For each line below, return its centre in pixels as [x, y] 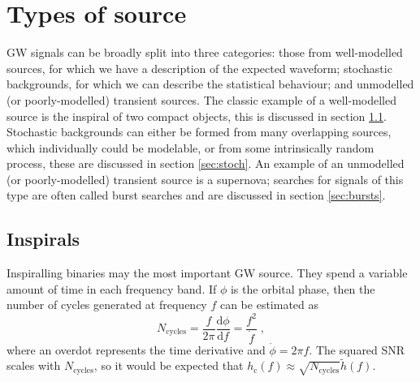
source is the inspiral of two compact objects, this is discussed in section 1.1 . [197, 116]
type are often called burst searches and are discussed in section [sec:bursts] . [196, 195]
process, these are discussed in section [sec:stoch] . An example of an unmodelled [206, 163]
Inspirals [43, 239]
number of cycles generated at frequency [107, 305]
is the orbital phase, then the [303, 288]
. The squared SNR [357, 349]
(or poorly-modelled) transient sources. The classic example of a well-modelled [202, 99]
